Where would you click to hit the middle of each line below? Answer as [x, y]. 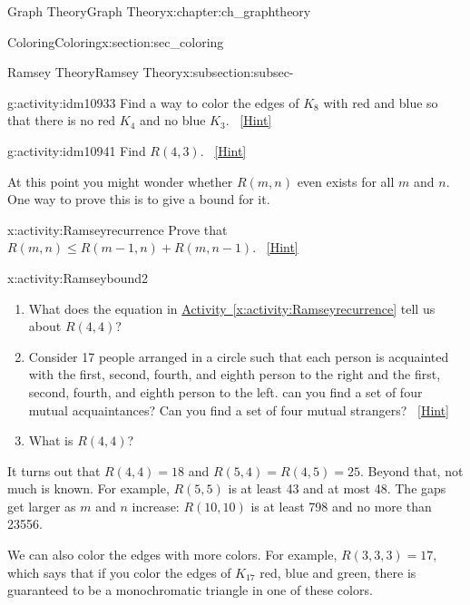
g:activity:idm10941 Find [77, 150]
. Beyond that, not [411, 470]
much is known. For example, [88, 488]
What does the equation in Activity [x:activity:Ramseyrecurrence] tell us [232, 308]
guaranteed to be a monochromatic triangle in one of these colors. [190, 590]
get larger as [42, 506]
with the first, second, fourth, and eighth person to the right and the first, [235, 374]
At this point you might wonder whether [120, 181]
